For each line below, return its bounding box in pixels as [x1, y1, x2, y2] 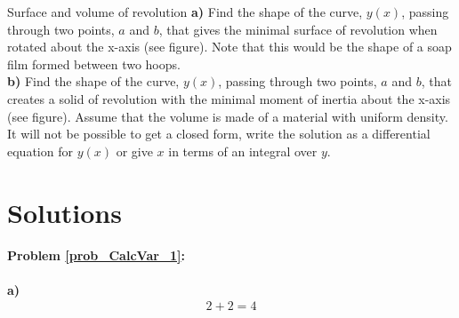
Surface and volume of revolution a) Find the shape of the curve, [7, 3, 363, 20]
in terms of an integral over [168, 141, 318, 160]
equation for [7, 141, 73, 160]
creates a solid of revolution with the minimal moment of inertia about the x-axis [7, 89, 451, 107]
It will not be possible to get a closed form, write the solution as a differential [7, 124, 431, 143]
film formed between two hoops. [7, 54, 181, 73]
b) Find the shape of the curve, [7, 72, 180, 91]
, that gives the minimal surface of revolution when [158, 20, 438, 38]
